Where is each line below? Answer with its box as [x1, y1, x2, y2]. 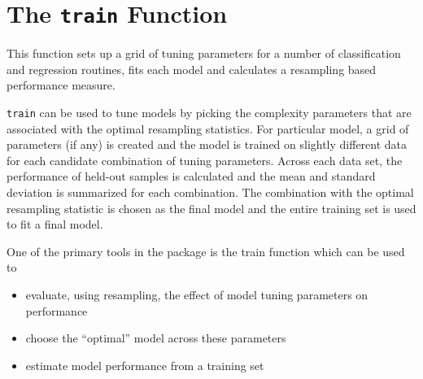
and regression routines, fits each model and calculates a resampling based [7, 60, 377, 77]
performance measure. [7, 76, 116, 94]
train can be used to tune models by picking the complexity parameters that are [7, 104, 412, 121]
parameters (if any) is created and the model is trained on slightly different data [7, 136, 408, 153]
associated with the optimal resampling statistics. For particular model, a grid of [7, 120, 409, 137]
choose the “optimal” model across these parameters [25, 329, 286, 346]
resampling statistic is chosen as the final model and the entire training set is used [7, 199, 416, 216]
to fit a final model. [7, 216, 103, 233]
